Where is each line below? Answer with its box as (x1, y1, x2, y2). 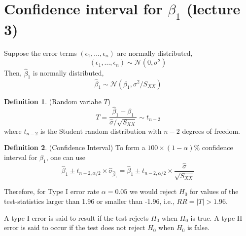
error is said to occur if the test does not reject (4, 222, 145, 233)
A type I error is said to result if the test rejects (4, 212, 149, 223)
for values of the (189, 186, 239, 197)
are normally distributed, (117, 47, 193, 58)
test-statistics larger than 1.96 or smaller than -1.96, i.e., (4, 196, 175, 206)
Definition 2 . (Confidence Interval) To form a (4, 142, 145, 153)
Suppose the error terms (4, 47, 77, 58)
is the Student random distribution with (40, 125, 162, 136)
